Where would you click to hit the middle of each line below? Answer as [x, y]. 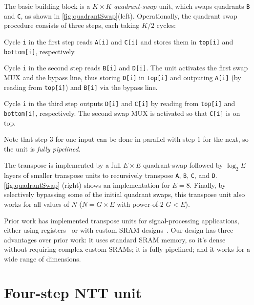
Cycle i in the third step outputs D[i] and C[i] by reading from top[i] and [120, 103]
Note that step [26, 139]
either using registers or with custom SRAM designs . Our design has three [119, 230]
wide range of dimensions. [42, 258]
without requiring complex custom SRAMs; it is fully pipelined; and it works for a [127, 249]
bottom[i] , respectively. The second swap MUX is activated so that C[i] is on [122, 113]
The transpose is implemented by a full [63, 165]
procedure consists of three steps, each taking [72, 25]
